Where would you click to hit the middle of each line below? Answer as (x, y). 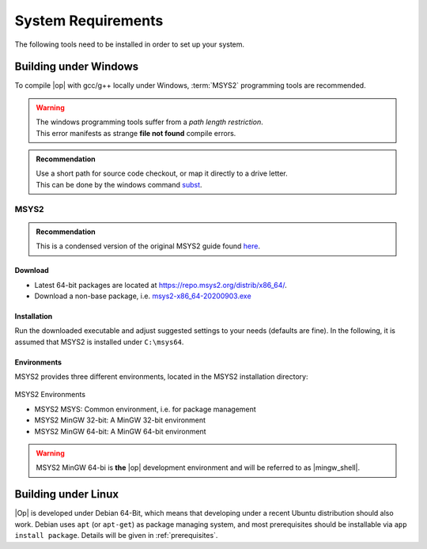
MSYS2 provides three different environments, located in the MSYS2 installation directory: (161, 377)
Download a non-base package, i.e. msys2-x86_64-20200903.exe (143, 296)
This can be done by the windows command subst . (119, 184)
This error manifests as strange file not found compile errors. (136, 133)
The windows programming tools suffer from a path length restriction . (150, 122)
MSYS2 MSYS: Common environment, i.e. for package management (145, 409)
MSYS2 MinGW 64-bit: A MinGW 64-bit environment (120, 431)
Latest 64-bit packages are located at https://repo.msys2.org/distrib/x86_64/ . (161, 285)
